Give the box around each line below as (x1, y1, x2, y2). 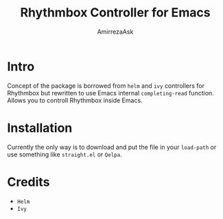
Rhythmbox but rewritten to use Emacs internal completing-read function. (7, 89, 214, 97)
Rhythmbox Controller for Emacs (20, 5, 211, 21)
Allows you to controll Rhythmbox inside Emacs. (7, 96, 143, 104)
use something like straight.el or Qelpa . (7, 150, 122, 159)
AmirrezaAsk (97, 27, 134, 36)
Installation (7, 120, 73, 135)
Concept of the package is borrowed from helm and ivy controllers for (7, 81, 204, 90)
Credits (7, 174, 50, 189)
